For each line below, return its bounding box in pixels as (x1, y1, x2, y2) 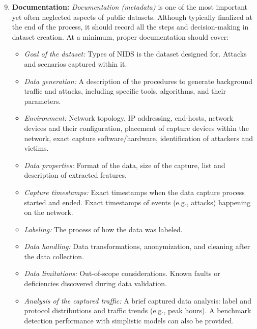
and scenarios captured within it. (24, 58, 127, 69)
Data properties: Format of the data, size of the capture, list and (24, 159, 225, 170)
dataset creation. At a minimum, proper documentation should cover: (12, 31, 229, 42)
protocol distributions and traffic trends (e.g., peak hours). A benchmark (24, 305, 251, 316)
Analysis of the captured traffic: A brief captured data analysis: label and (24, 295, 251, 306)
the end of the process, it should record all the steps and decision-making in (12, 21, 249, 32)
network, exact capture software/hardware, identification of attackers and (24, 132, 253, 143)
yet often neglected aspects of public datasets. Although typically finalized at (12, 11, 252, 22)
